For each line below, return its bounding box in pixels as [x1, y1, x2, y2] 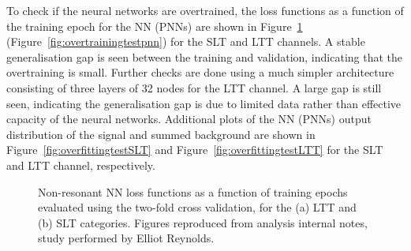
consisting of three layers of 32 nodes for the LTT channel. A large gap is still [6, 79, 382, 96]
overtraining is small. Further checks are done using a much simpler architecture [6, 64, 394, 81]
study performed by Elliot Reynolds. [38, 230, 215, 246]
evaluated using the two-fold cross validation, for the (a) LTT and [38, 199, 357, 215]
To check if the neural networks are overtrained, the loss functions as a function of [6, 2, 404, 18]
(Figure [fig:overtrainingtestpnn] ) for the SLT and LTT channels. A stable [6, 33, 365, 50]
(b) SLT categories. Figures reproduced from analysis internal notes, [38, 214, 368, 230]
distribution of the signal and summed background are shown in [6, 126, 316, 142]
